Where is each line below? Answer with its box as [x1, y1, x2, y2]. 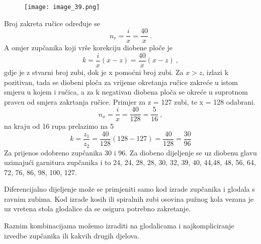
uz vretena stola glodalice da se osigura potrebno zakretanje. [4, 203, 191, 214]
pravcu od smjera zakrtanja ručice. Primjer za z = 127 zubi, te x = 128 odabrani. [4, 96, 255, 107]
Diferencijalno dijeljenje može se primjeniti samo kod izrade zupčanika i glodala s [4, 184, 255, 194]
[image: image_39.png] [24, 4, 100, 11]
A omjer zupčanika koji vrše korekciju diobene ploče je [4, 42, 173, 53]
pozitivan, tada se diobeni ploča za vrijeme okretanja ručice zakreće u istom [4, 76, 238, 87]
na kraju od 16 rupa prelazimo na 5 [4, 121, 114, 131]
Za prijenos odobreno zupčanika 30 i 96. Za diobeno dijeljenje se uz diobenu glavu [4, 147, 257, 157]
